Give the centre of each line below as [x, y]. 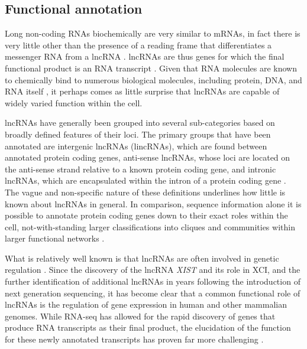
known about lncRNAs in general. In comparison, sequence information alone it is [153, 203]
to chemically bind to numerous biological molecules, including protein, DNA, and [153, 79]
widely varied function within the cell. [74, 102]
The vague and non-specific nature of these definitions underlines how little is [145, 192]
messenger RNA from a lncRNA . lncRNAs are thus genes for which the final [145, 56]
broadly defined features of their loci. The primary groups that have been [138, 134]
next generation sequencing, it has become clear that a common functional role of [153, 293]
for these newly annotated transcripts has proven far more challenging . [134, 339]
